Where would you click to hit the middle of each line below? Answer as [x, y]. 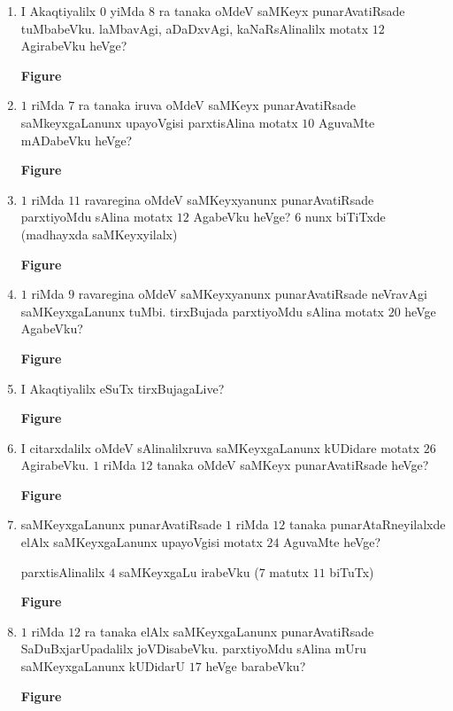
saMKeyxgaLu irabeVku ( [189, 571]
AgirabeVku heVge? [74, 46]
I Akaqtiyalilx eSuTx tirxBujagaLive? [123, 388]
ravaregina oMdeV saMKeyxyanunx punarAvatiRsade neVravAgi [253, 294]
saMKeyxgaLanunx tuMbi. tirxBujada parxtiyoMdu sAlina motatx [203, 311]
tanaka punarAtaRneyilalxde [368, 524]
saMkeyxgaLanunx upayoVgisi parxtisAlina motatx [159, 122]
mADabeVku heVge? [77, 140]
